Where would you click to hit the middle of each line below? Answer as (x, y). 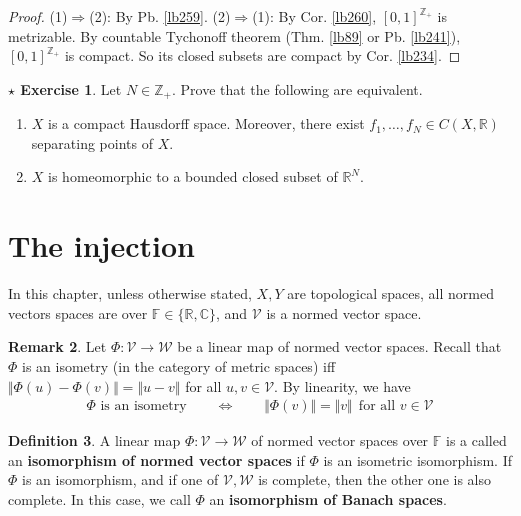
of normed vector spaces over (340, 440)
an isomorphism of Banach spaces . (328, 498)
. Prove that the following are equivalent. (297, 88)
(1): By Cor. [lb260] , (314, 16)
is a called (476, 440)
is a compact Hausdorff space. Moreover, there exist (206, 123)
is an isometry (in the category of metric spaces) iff (179, 365)
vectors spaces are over (78, 312)
